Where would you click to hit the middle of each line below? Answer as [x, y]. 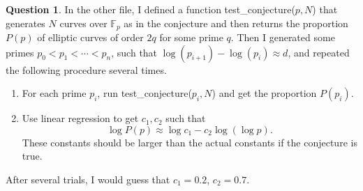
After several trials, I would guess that [88, 179]
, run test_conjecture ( [145, 93]
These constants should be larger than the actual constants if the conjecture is [190, 142]
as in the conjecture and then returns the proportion [236, 23]
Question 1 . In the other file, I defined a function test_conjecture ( [150, 9]
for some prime [191, 37]
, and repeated [319, 52]
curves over [83, 23]
